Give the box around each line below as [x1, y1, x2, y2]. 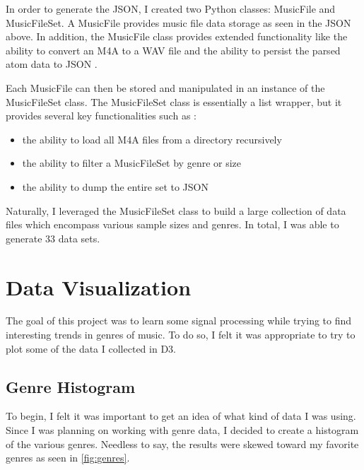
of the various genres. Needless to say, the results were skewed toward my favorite [6, 436, 359, 451]
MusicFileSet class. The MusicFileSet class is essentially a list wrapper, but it [6, 94, 342, 109]
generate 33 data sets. [6, 230, 100, 245]
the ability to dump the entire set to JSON [22, 179, 209, 194]
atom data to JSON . [6, 57, 98, 71]
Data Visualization [6, 272, 192, 301]
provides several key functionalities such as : [6, 108, 196, 123]
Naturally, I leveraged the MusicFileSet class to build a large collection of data [6, 203, 346, 218]
